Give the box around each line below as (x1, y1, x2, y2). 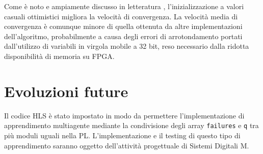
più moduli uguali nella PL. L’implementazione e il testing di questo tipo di (4, 130, 241, 140)
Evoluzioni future (4, 80, 128, 101)
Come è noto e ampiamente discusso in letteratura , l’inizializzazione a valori (4, 1, 244, 11)
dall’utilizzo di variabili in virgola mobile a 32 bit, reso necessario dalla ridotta (4, 41, 249, 51)
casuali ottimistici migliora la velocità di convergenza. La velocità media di (4, 11, 238, 21)
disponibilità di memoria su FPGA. (4, 50, 115, 61)
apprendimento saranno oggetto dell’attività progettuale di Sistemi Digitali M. (4, 140, 249, 150)
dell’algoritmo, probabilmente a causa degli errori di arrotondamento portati (4, 30, 243, 41)
